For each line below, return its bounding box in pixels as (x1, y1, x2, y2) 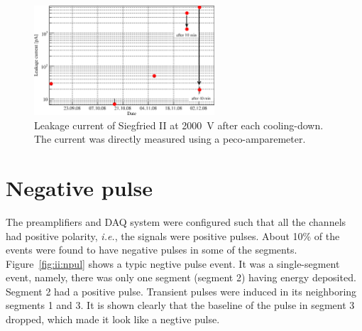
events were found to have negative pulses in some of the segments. (6, 242, 297, 257)
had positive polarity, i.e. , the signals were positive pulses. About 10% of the (6, 228, 340, 243)
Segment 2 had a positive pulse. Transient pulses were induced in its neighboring (6, 283, 357, 298)
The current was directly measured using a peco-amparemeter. (34, 131, 306, 146)
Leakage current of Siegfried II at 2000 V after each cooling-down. (34, 117, 324, 132)
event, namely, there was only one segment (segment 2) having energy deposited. (6, 270, 356, 285)
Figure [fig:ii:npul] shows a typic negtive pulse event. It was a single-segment (6, 256, 340, 271)
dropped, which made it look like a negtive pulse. (6, 312, 220, 327)
